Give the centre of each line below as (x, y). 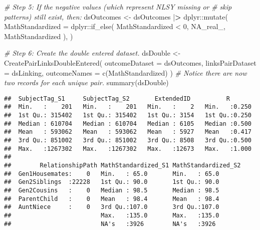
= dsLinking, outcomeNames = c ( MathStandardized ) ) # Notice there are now (125, 72)
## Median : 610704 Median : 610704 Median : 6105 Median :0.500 (128, 124)
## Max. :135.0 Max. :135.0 (112, 215)
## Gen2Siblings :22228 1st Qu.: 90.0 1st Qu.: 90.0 (112, 182)
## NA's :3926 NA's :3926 (110, 224)
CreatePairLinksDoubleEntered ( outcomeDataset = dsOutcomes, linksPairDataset (130, 62)
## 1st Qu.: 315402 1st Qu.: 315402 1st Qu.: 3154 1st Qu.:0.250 (128, 116)
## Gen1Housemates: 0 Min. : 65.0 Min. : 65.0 (112, 174)
